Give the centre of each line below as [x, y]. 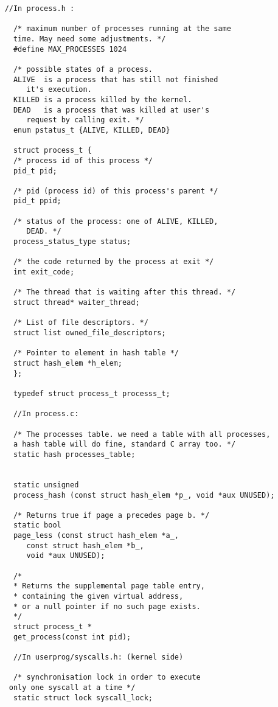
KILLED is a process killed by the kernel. [103, 99]
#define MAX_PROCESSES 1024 [70, 49]
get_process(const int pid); [72, 637]
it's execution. [59, 90]
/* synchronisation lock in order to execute [107, 677]
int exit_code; [44, 272]
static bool [37, 525]
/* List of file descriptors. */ [81, 323]
